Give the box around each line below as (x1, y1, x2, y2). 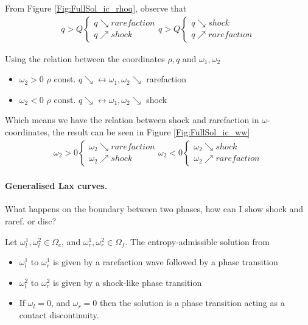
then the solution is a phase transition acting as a (99, 296, 285, 309)
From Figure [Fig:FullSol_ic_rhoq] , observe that (5, 2, 187, 14)
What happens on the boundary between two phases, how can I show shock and (5, 202, 304, 215)
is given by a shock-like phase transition (53, 276, 202, 288)
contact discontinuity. (19, 308, 99, 321)
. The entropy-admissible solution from (125, 235, 270, 248)
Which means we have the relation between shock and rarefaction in (5, 113, 259, 126)
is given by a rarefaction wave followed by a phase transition (53, 255, 278, 268)
